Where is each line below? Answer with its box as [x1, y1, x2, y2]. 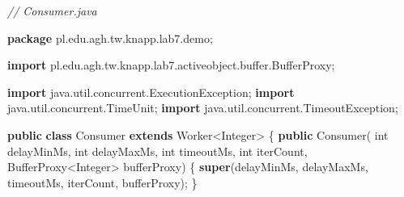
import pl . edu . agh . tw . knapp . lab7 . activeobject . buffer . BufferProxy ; [7, 57, 335, 73]
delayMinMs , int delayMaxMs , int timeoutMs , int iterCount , [7, 142, 308, 159]
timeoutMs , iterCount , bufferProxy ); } [7, 174, 198, 191]
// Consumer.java [7, 2, 97, 19]
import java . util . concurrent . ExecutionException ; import [7, 83, 295, 100]
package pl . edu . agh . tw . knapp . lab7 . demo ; [7, 29, 213, 46]
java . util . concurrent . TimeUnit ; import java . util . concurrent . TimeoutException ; [7, 99, 398, 116]
